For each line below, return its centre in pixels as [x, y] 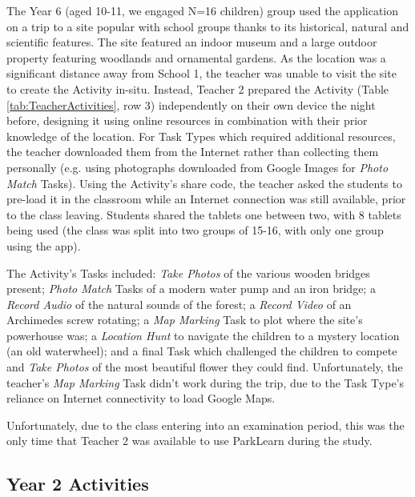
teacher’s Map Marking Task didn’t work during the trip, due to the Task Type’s [205, 382]
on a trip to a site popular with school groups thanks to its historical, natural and [208, 26]
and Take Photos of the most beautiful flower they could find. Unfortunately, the [205, 367]
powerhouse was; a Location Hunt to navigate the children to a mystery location [203, 335]
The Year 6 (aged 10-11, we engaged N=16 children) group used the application [203, 10]
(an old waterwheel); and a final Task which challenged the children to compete [202, 351]
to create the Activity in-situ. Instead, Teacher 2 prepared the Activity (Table [198, 88]
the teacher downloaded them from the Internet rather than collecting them [193, 152]
